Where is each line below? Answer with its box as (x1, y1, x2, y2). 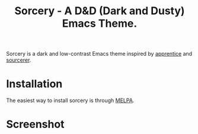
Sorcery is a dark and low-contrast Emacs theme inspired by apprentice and (6, 50, 193, 58)
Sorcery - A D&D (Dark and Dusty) (14, 4, 185, 18)
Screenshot (6, 117, 65, 131)
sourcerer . (6, 56, 31, 63)
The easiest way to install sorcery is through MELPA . (6, 97, 135, 104)
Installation (6, 77, 63, 91)
